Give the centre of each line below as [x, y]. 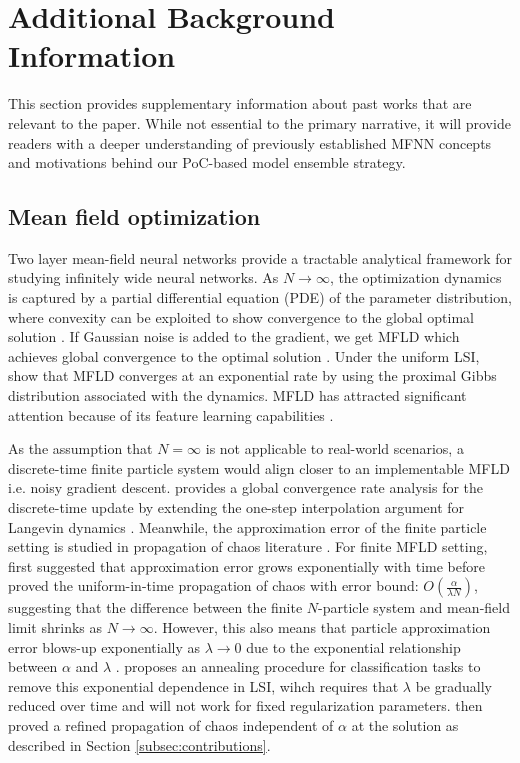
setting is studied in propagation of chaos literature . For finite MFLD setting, [248, 546]
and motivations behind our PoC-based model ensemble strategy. [207, 162]
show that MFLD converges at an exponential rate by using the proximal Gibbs [252, 375]
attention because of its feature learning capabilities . [171, 414]
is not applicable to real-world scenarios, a [334, 448]
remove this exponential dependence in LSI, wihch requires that [203, 685]
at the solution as [405, 724]
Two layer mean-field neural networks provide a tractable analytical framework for [260, 257]
